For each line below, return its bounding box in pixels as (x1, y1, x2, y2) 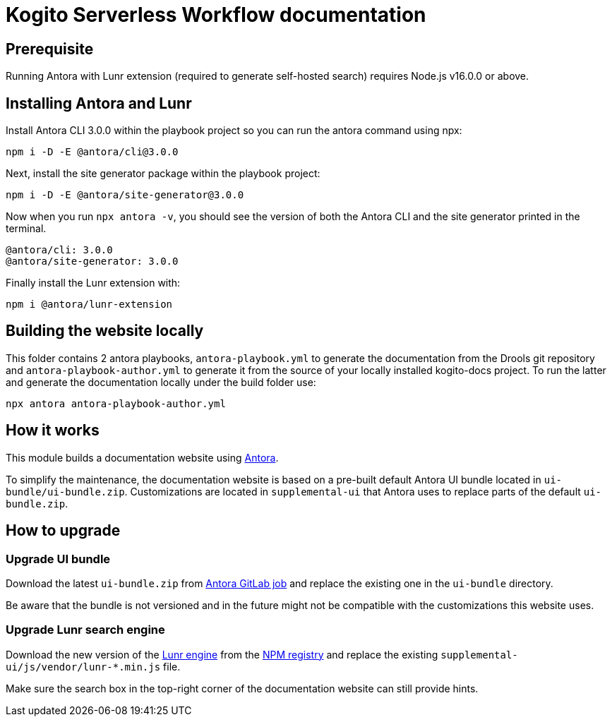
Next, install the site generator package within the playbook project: (6, 167, 320, 180)
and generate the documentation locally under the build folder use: (6, 375, 316, 388)
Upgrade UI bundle (6, 551, 111, 566)
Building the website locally (6, 322, 204, 340)
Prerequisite (6, 40, 94, 58)
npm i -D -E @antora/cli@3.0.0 (6, 146, 179, 158)
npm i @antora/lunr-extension (6, 299, 173, 311)
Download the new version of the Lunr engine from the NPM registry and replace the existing (6, 648, 438, 661)
